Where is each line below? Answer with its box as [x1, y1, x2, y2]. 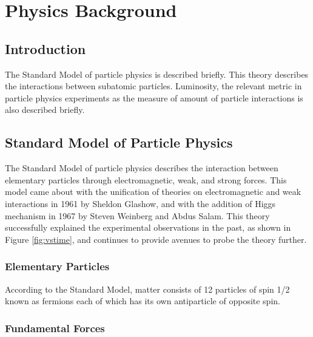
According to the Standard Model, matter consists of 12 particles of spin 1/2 [5, 282, 290, 295]
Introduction [5, 39, 86, 58]
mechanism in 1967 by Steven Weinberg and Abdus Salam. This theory [5, 209, 270, 222]
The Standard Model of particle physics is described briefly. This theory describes [5, 67, 309, 80]
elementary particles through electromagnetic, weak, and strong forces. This [5, 173, 287, 186]
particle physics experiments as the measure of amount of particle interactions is [5, 91, 303, 104]
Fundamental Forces [5, 320, 105, 335]
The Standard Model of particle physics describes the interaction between [5, 162, 278, 174]
